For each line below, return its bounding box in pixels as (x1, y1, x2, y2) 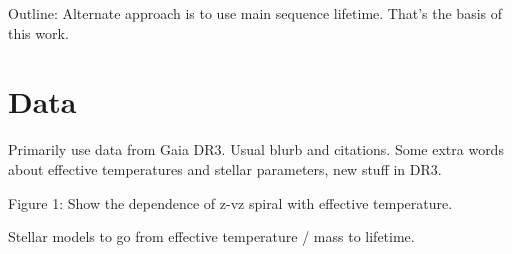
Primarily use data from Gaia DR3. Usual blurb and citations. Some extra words (8, 139, 504, 160)
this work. (8, 22, 69, 43)
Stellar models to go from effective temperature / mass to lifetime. (8, 226, 415, 247)
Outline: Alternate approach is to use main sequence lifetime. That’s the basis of (8, 3, 503, 23)
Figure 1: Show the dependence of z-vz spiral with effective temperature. (8, 192, 453, 213)
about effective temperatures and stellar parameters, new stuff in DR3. (8, 158, 442, 179)
